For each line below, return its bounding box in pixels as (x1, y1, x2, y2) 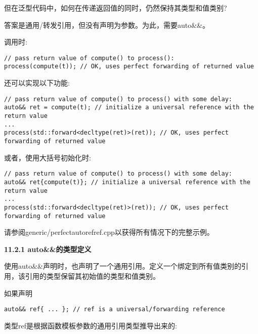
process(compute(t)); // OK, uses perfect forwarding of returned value (4, 63, 254, 70)
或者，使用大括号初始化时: (4, 152, 91, 162)
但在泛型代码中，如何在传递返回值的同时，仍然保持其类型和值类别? (4, 3, 227, 13)
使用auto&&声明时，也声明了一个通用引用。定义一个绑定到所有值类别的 (4, 261, 242, 271)
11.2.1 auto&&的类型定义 (4, 243, 92, 254)
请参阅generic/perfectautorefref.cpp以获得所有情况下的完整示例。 (4, 227, 214, 237)
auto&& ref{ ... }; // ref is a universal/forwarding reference (4, 306, 225, 313)
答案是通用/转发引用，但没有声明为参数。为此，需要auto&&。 (4, 19, 210, 30)
